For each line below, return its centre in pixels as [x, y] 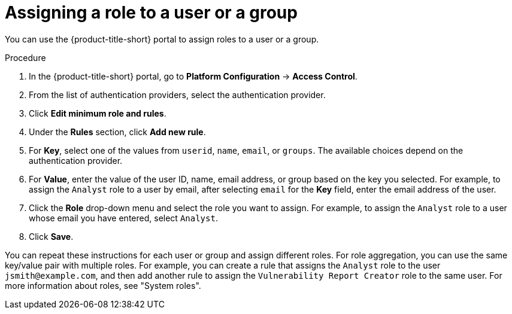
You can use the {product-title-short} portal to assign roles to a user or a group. [162, 39]
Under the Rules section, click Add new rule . [117, 132]
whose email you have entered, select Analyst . [123, 218]
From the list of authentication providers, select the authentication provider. [177, 94]
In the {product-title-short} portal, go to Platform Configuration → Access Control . [193, 76]
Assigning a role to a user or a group [151, 13]
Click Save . [51, 236]
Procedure [25, 57]
